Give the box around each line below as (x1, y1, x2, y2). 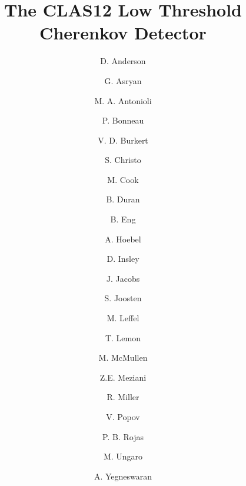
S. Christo (105, 154, 141, 166)
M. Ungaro (103, 450, 143, 462)
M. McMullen (98, 351, 148, 364)
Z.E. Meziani (99, 371, 147, 383)
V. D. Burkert (98, 134, 148, 146)
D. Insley (107, 252, 139, 265)
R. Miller (107, 391, 139, 403)
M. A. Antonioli (94, 94, 152, 106)
